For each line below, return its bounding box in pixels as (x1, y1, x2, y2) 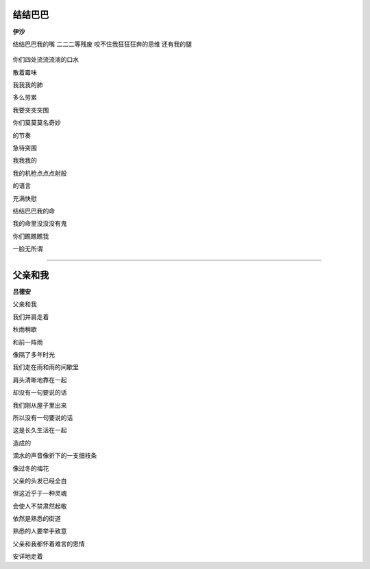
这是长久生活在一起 (12, 426, 67, 434)
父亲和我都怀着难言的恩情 (12, 539, 85, 548)
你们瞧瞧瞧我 (12, 232, 49, 240)
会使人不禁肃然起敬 (12, 502, 67, 510)
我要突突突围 (12, 106, 49, 114)
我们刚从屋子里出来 (12, 401, 67, 409)
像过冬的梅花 (12, 464, 49, 472)
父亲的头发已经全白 (12, 476, 67, 485)
